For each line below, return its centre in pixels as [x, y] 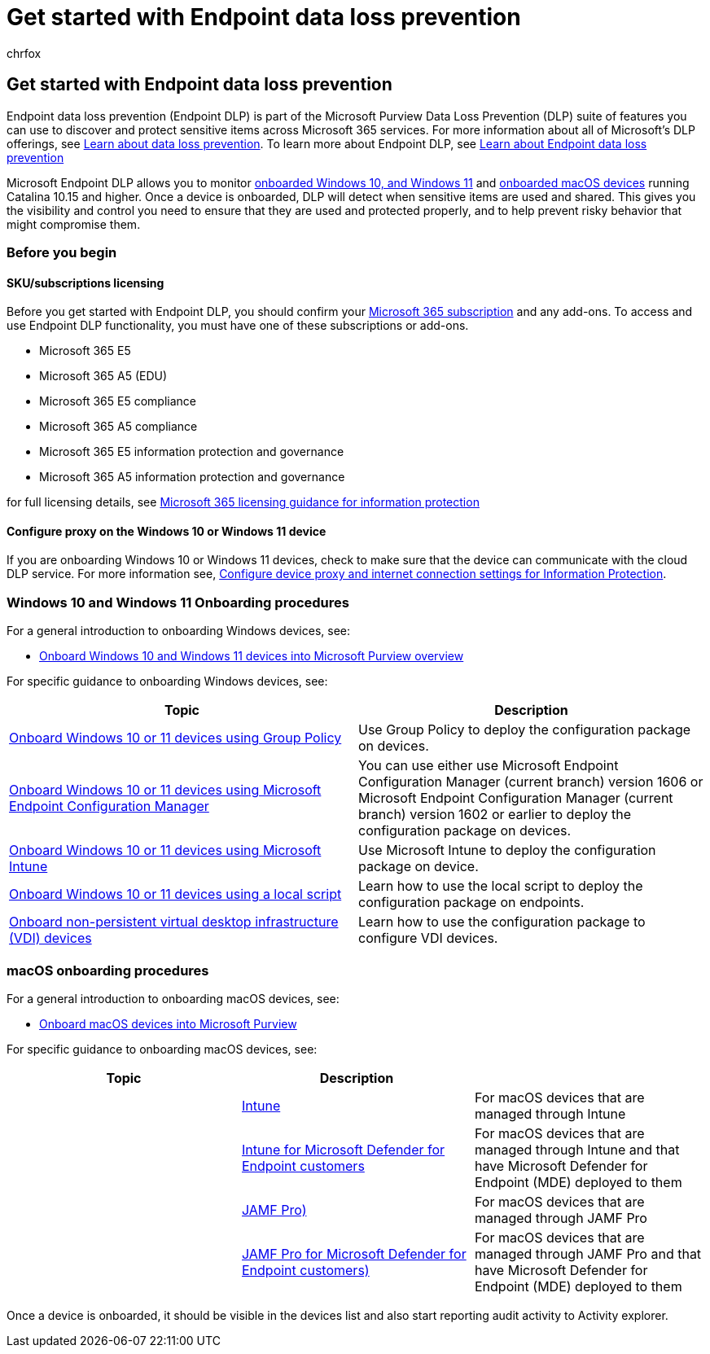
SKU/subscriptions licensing [85, 283]
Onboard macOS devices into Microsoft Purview [168, 1023]
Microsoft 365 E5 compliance [118, 401]
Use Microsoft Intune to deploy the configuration [507, 850]
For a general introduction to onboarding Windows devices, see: [178, 631]
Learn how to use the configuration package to [502, 922]
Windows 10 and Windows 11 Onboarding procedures [178, 602]
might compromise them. [74, 224]
